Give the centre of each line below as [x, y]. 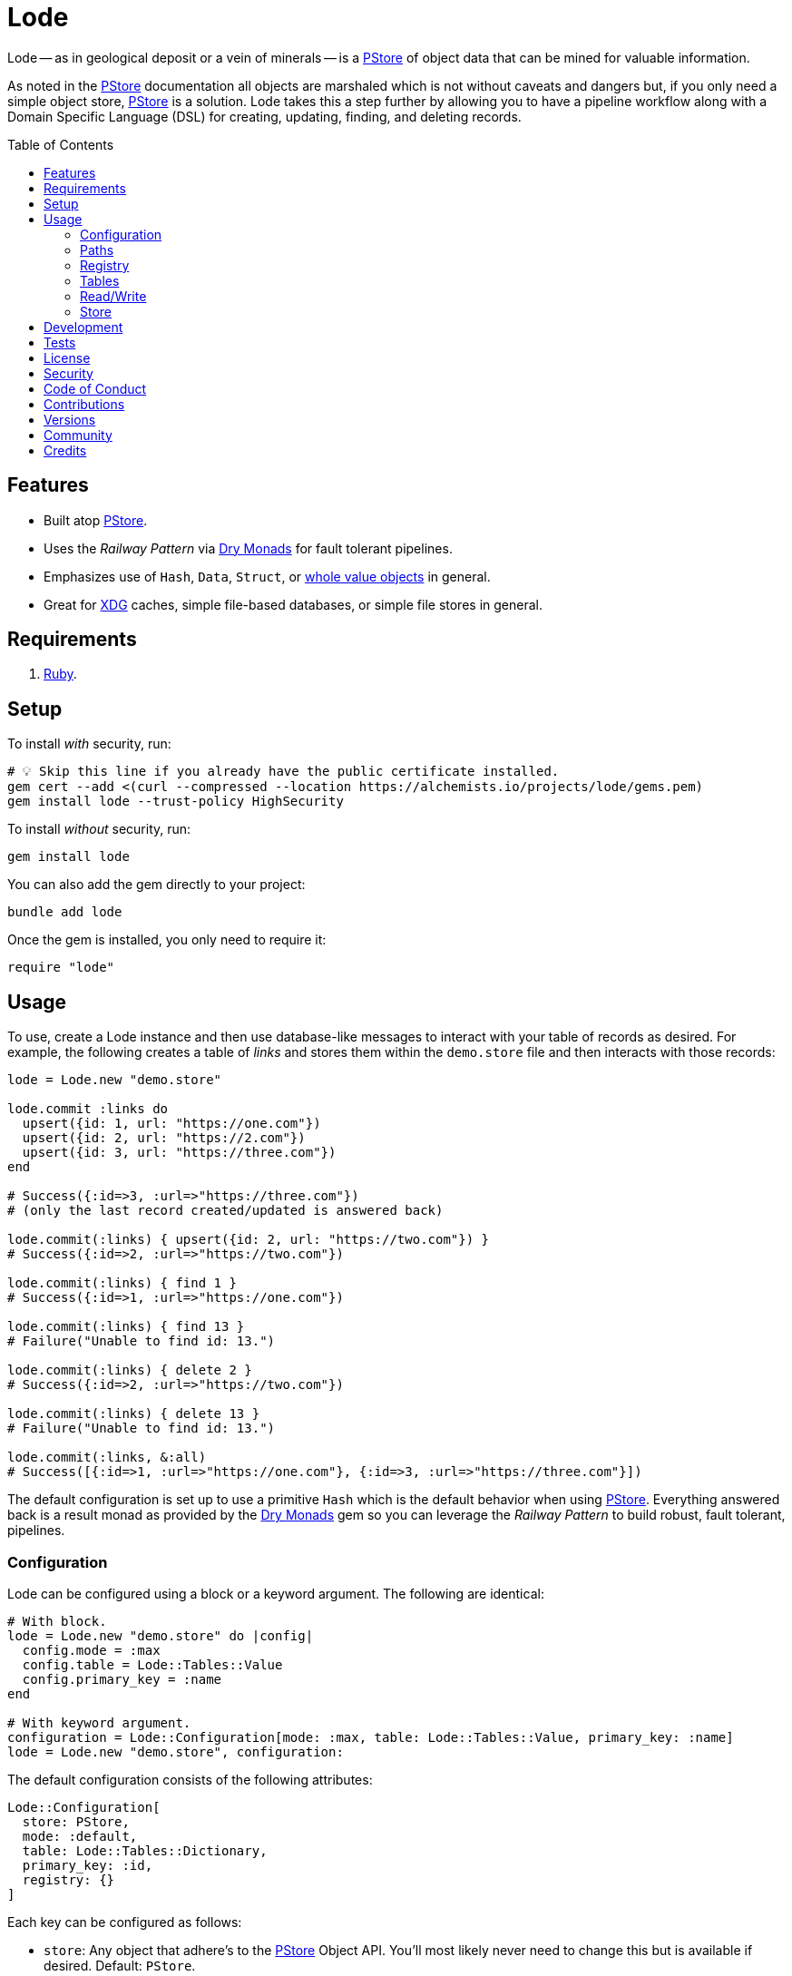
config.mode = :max [91, 1650]
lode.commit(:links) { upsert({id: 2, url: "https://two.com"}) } [249, 1240]
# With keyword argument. [99, 1722]
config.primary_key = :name [122, 1679]
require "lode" [61, 968]
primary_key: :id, [88, 1865]
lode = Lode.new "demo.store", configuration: [176, 1751]
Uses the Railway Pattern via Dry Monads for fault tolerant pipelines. [248, 548]
